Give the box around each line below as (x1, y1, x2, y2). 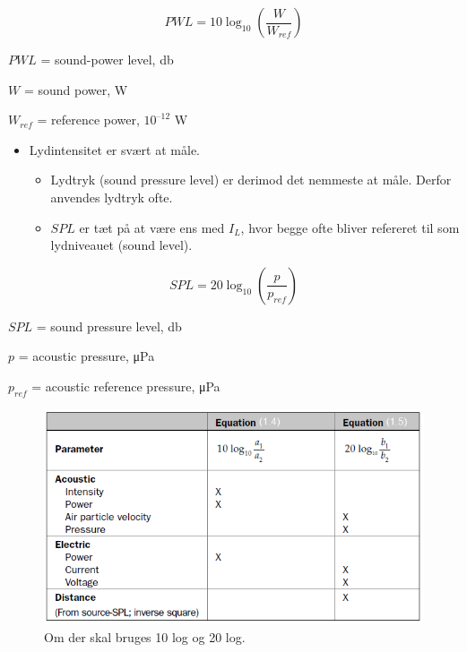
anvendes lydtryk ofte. (50, 187, 173, 206)
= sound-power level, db (40, 50, 174, 68)
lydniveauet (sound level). (50, 236, 193, 254)
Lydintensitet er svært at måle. (29, 140, 200, 159)
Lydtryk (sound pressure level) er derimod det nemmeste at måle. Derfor (50, 170, 452, 189)
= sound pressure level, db (36, 316, 182, 335)
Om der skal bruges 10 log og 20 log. (44, 627, 246, 646)
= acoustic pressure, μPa (18, 347, 155, 365)
